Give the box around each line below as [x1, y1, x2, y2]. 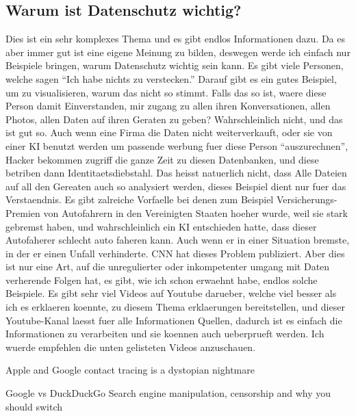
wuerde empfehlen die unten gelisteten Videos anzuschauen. [5, 339, 256, 354]
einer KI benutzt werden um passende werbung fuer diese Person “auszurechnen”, [5, 138, 348, 153]
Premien [5, 205, 40, 220]
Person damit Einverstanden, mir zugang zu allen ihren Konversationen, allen [5, 99, 331, 113]
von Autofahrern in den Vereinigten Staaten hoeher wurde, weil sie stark [43, 205, 348, 220]
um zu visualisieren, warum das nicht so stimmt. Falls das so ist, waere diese [5, 85, 327, 99]
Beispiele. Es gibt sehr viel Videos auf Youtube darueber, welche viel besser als [5, 286, 337, 300]
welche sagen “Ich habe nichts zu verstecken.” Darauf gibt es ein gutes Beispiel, [5, 71, 337, 86]
